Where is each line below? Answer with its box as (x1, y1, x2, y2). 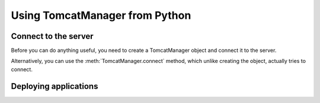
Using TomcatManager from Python (11, 9, 191, 22)
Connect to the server (11, 31, 94, 41)
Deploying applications (11, 81, 98, 91)
